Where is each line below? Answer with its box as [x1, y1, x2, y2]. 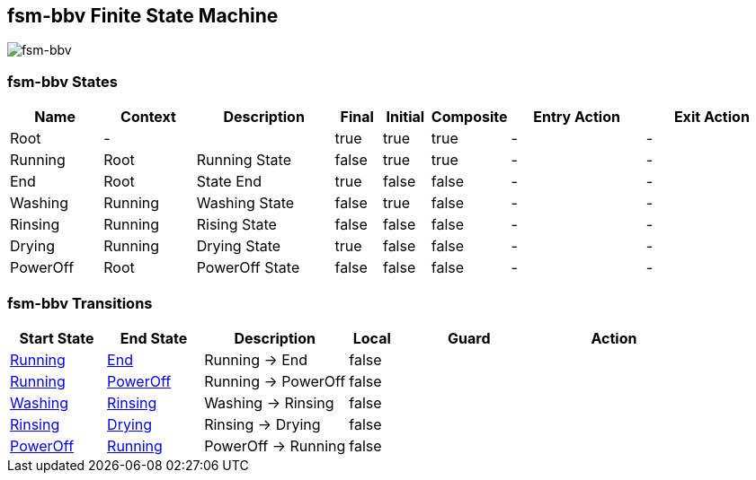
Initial [386, 108, 425, 127]
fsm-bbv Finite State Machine [7, 4, 279, 27]
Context [120, 108, 176, 127]
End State [120, 328, 188, 347]
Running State [196, 151, 291, 170]
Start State [19, 328, 94, 347]
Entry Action [533, 108, 620, 127]
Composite [431, 108, 508, 127]
